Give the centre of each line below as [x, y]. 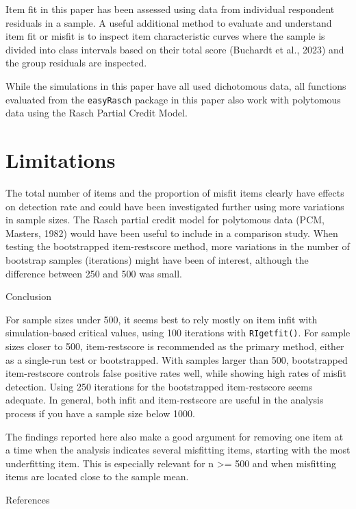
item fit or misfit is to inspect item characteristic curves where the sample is [165, 36]
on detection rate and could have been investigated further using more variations [175, 206]
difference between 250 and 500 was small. [94, 273]
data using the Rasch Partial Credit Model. [97, 113]
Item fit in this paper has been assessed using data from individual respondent [170, 9]
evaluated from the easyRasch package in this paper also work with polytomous [173, 99]
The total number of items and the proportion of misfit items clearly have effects [175, 192]
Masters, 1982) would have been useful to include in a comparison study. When [172, 233]
